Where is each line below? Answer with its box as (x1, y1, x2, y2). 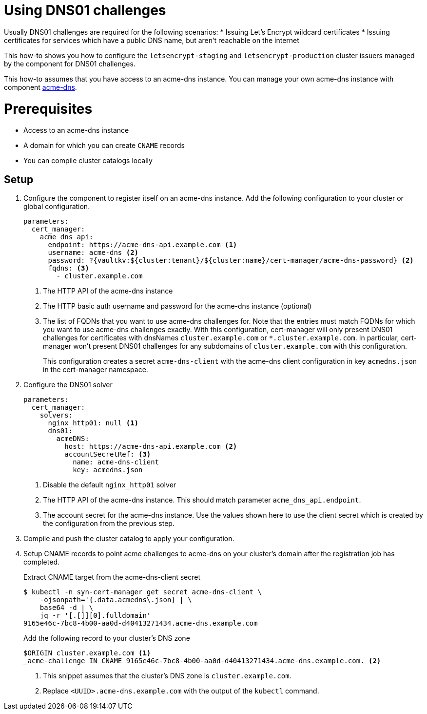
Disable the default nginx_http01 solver (43, 481, 176, 489)
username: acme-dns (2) (48, 249, 139, 257)
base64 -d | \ (39, 604, 94, 612)
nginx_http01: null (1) (48, 419, 139, 427)
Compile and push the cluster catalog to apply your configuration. (23, 534, 234, 543)
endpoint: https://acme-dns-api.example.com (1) (48, 241, 237, 249)
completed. (23, 558, 59, 567)
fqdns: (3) (48, 264, 89, 273)
